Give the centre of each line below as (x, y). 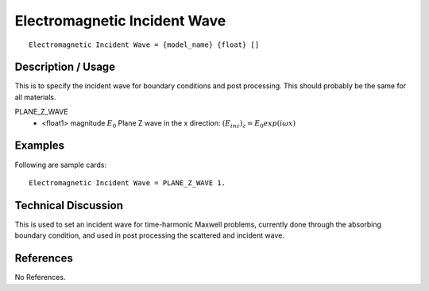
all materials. (35, 97)
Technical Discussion (69, 206)
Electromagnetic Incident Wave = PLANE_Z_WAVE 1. (128, 182)
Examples (40, 146)
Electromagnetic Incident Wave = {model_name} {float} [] (144, 45)
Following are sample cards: (61, 165)
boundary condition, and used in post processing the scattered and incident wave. (150, 235)
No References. (40, 277)
